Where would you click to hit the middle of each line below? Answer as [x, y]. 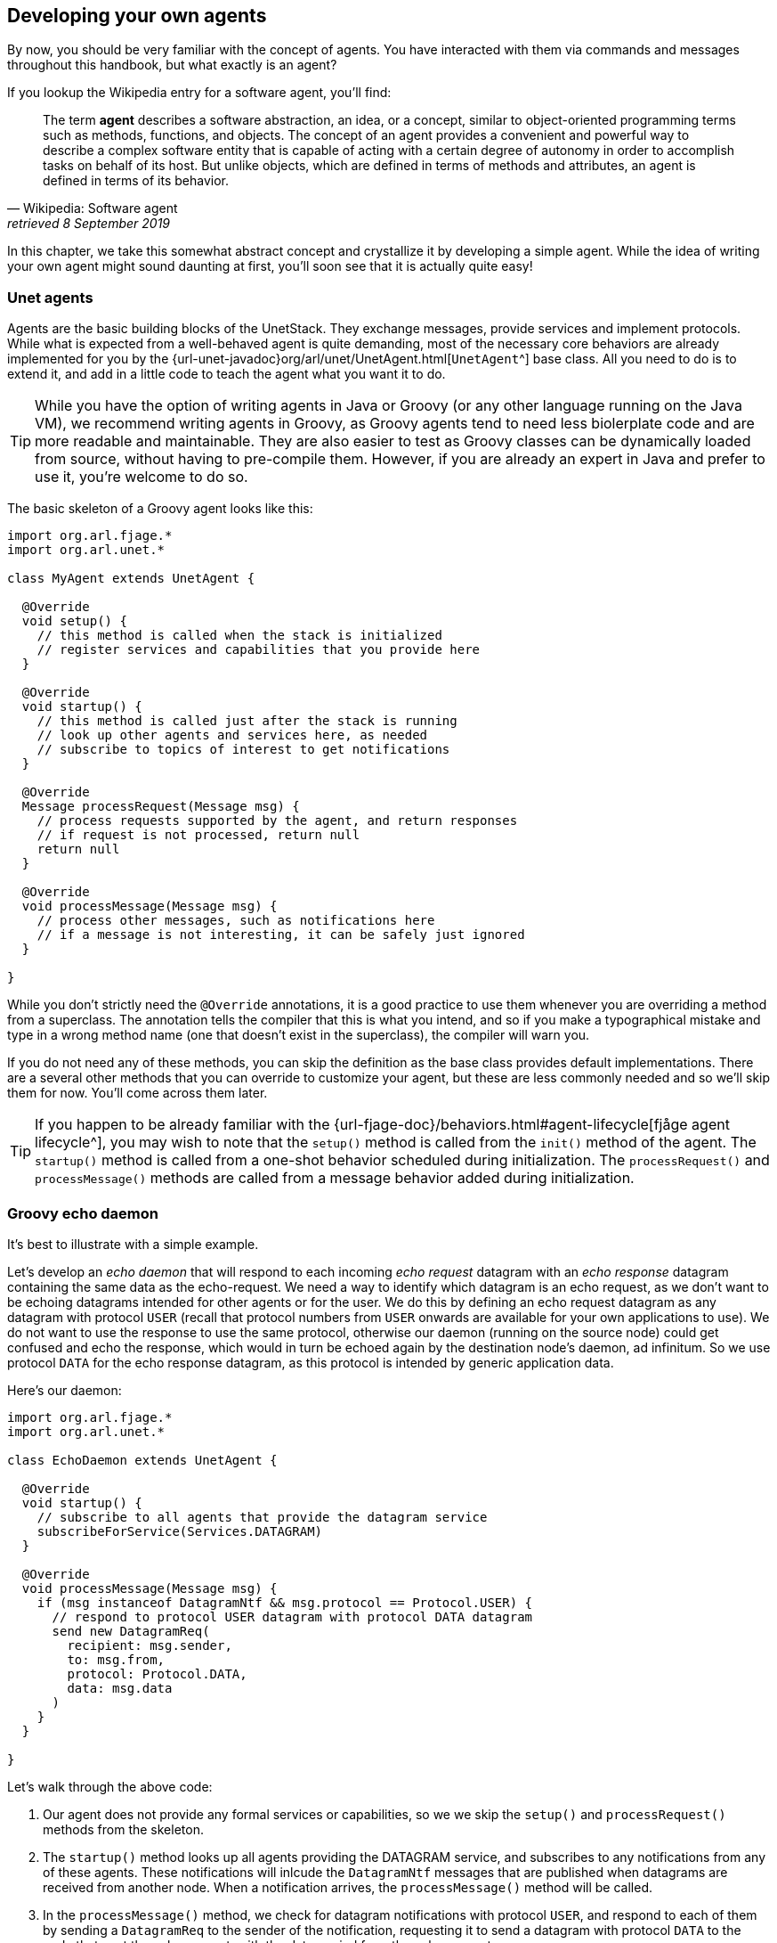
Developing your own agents [137, 16]
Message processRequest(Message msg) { [161, 807]
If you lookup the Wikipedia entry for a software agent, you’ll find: [199, 93]
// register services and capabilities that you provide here [259, 650]
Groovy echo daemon [83, 1213]
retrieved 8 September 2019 [89, 224]
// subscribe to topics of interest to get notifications [243, 750]
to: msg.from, [116, 1659]
